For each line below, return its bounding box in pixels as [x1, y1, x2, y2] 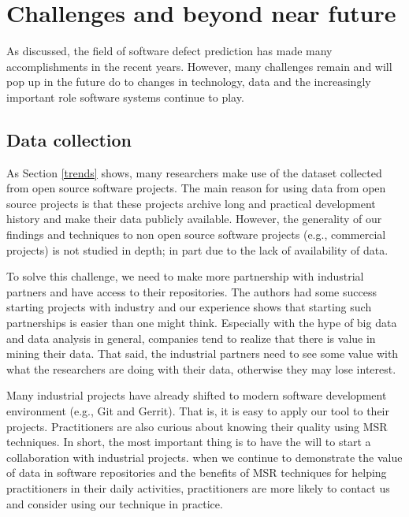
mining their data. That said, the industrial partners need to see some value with [6, 345, 399, 362]
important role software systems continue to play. [6, 88, 244, 105]
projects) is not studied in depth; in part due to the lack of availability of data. [6, 241, 389, 258]
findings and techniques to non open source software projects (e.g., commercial [6, 226, 386, 243]
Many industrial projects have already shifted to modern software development [6, 387, 387, 404]
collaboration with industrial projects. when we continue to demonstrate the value [6, 448, 403, 465]
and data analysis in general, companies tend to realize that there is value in [6, 329, 376, 346]
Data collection [6, 127, 132, 151]
